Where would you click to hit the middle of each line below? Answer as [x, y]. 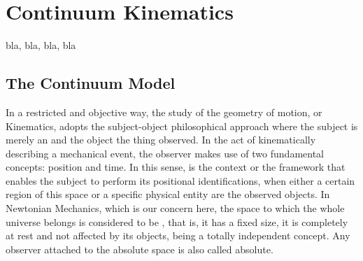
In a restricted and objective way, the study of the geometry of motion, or [164, 112]
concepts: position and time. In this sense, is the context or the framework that [176, 167]
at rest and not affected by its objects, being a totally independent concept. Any [178, 235]
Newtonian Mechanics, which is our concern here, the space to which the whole [175, 208]
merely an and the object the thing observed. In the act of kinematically [161, 140]
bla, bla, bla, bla [41, 45]
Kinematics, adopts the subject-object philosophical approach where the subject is [182, 126]
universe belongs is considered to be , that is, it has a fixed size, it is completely [177, 221]
